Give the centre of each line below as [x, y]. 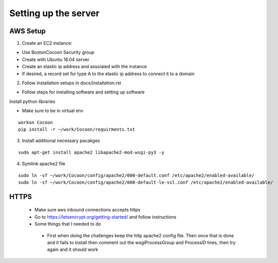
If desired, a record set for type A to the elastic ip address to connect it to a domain [108, 74]
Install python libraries [32, 101]
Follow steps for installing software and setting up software [83, 92]
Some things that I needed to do [68, 224]
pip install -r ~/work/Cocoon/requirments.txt [77, 129]
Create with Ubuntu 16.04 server [56, 59]
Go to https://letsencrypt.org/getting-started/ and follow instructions [105, 217]
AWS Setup [27, 31]
